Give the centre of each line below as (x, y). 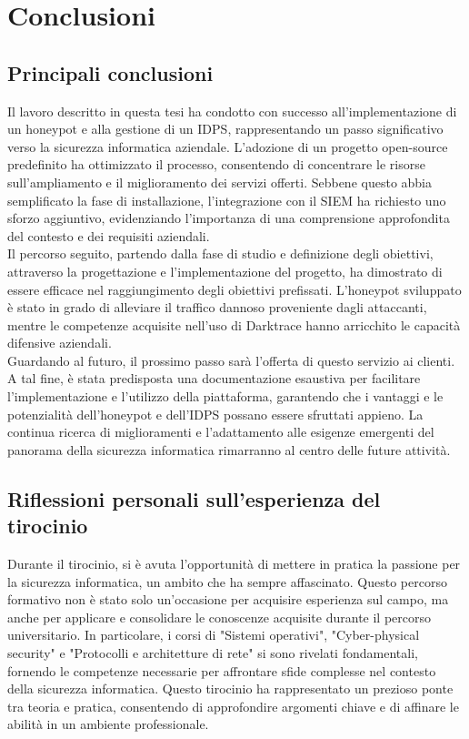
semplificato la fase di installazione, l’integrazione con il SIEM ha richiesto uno (227, 200)
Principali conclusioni (110, 72)
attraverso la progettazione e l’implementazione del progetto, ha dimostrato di (225, 271)
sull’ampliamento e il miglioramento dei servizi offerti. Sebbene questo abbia (220, 182)
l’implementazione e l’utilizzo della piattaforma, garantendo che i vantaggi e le (225, 396)
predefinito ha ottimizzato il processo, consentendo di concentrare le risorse (216, 164)
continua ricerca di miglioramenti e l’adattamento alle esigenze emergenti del (221, 432)
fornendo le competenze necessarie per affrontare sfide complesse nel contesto (222, 670)
